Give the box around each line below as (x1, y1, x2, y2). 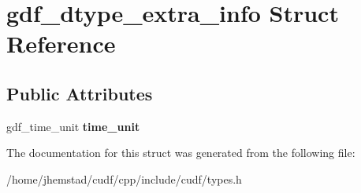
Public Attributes (6, 81, 153, 105)
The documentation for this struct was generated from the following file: (6, 144, 355, 161)
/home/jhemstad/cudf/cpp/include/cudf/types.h (6, 170, 242, 187)
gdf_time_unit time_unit (6, 118, 140, 134)
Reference (6, 27, 116, 60)
